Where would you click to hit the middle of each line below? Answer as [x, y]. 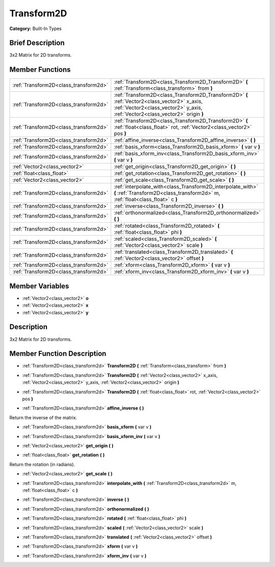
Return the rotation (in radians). [42, 464]
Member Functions [40, 70]
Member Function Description [58, 354]
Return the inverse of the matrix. [43, 417]
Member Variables [39, 286]
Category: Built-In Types [36, 29]
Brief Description [37, 43]
